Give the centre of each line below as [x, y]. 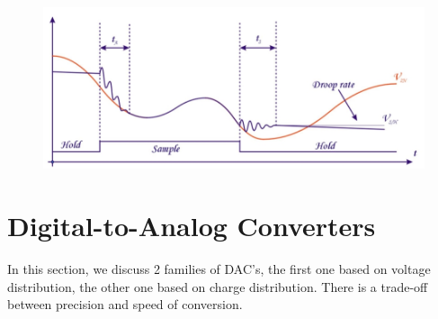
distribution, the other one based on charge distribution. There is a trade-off [218, 286]
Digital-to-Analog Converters [192, 226]
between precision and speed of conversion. [125, 304]
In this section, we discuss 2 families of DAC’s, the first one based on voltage [219, 269]
